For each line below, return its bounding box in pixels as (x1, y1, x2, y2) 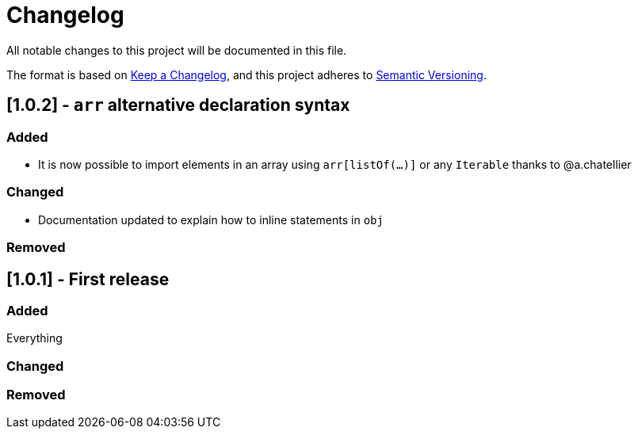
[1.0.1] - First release (6, 269, 170, 289)
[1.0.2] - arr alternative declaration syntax (6, 95, 350, 116)
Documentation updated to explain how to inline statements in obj (38, 212, 384, 227)
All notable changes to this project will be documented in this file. (6, 43, 347, 57)
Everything (6, 331, 63, 345)
